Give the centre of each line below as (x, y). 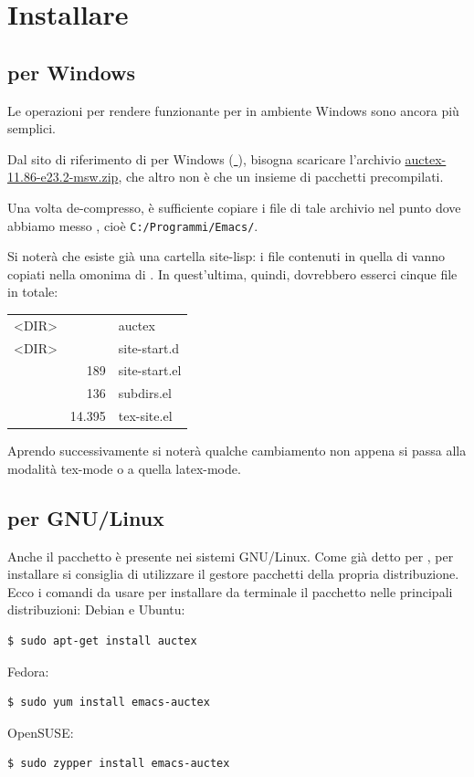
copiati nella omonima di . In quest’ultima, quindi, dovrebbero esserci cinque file (232, 273)
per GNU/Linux (86, 517)
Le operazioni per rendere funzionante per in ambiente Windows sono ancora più (233, 110)
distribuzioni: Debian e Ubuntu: (96, 609)
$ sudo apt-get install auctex (102, 640)
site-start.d (149, 347)
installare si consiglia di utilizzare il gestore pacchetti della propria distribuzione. (233, 574)
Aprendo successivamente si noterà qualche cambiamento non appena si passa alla (237, 451)
